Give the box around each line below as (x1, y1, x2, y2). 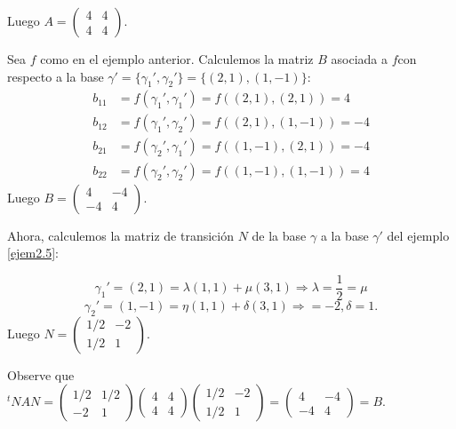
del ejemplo (387, 226, 450, 244)
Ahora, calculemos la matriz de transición (7, 226, 234, 244)
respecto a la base (7, 67, 104, 85)
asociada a (331, 50, 388, 68)
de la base (252, 226, 307, 244)
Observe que (7, 365, 75, 384)
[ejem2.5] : (7, 243, 59, 262)
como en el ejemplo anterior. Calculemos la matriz (40, 50, 314, 68)
